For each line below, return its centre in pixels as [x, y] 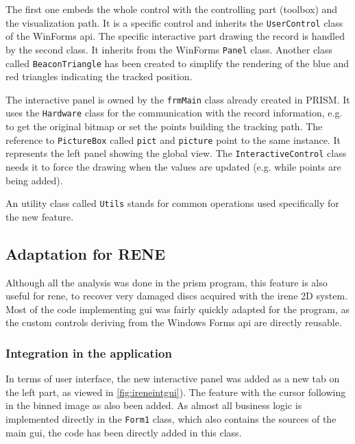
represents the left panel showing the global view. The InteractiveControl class [176, 153]
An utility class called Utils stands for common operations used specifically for [172, 203]
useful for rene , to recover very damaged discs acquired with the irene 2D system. [177, 296]
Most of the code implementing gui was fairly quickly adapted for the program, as [178, 309]
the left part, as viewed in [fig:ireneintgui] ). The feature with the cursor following [176, 392]
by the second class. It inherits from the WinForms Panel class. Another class [169, 49]
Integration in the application [89, 353]
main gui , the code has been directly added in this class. [124, 432]
